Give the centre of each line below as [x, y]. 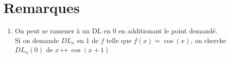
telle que [119, 40]
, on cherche [209, 40]
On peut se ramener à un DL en [63, 31]
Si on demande [37, 40]
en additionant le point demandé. [168, 31]
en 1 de [88, 40]
